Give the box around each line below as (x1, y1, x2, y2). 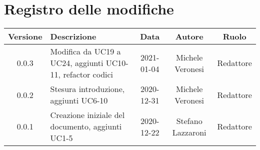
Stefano (176, 114, 202, 126)
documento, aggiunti (50, 120, 122, 132)
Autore (175, 30, 203, 42)
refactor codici (63, 68, 113, 80)
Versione (8, 30, 42, 42)
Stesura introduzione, (50, 83, 125, 95)
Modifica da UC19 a (50, 45, 121, 57)
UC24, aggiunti (50, 57, 103, 69)
